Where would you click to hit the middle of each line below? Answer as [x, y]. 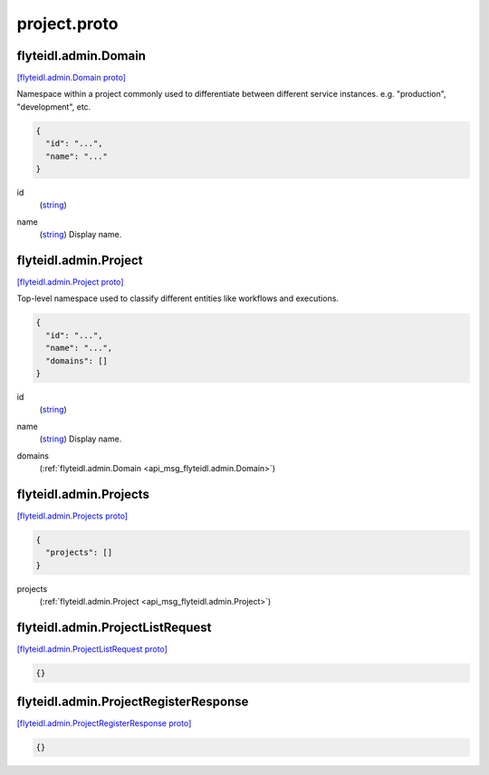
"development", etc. [54, 107]
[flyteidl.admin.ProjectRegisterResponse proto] [104, 723]
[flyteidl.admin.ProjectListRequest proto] [92, 649]
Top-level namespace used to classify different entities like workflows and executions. [178, 298]
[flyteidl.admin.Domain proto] [72, 78]
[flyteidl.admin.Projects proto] [72, 516]
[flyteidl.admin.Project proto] [70, 282]
